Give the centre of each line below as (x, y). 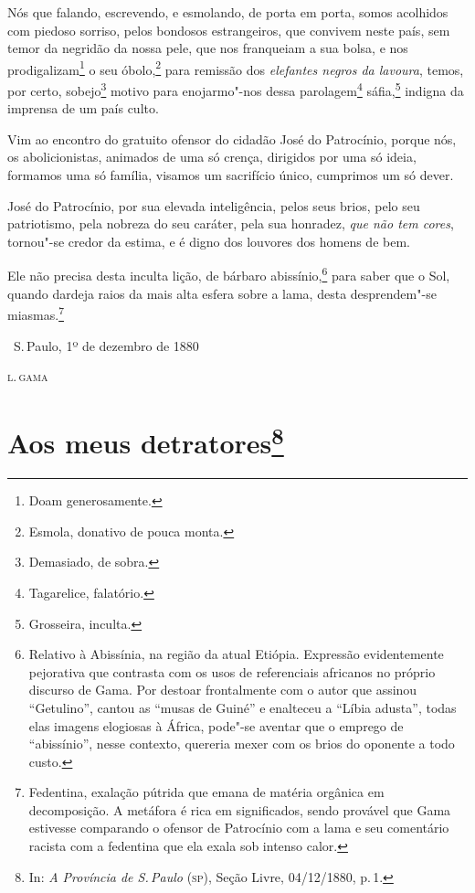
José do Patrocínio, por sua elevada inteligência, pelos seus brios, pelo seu (214, 205)
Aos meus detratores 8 (146, 441)
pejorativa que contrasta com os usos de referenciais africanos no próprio (232, 671)
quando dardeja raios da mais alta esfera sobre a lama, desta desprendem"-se (222, 293)
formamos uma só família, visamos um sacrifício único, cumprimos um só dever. (231, 175)
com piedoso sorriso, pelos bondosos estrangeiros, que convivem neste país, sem (229, 30)
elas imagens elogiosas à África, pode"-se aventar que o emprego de (216, 725)
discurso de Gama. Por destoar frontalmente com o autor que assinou (223, 690)
